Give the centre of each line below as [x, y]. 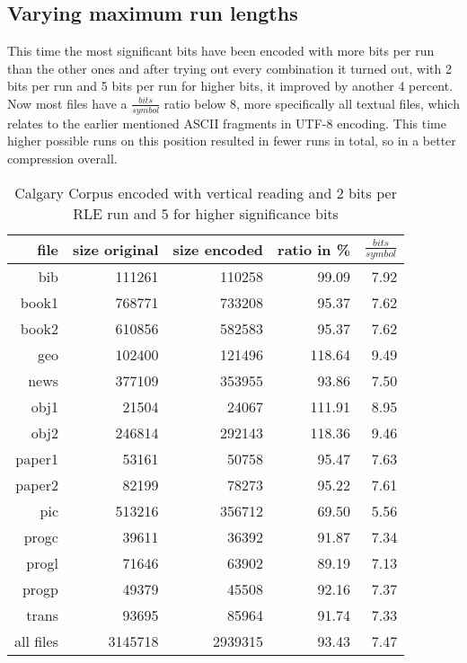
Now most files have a [67, 103]
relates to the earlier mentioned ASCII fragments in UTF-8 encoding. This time [227, 123]
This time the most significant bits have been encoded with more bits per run [221, 51]
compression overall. [62, 158]
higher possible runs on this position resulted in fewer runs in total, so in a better [232, 141]
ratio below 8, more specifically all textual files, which [312, 103]
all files [36, 641]
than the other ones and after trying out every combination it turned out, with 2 [229, 68]
